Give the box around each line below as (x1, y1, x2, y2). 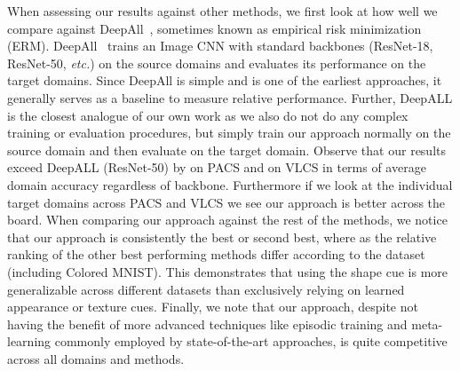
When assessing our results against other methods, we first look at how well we (7, 2, 438, 20)
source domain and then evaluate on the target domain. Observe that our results (7, 140, 447, 159)
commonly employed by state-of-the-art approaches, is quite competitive (54, 332, 448, 351)
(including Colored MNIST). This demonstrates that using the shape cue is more (7, 262, 448, 280)
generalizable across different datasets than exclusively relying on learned (7, 280, 405, 298)
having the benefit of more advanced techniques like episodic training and (7, 314, 408, 333)
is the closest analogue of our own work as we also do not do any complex (7, 106, 408, 124)
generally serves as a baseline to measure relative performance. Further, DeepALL (7, 88, 453, 107)
